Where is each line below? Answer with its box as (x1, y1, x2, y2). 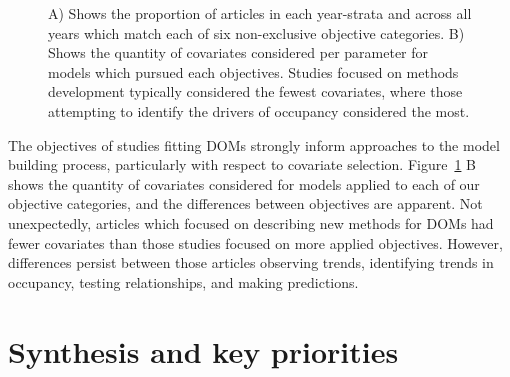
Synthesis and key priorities (8, 330, 399, 371)
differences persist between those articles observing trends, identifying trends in (8, 252, 494, 273)
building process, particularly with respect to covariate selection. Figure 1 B (8, 154, 476, 175)
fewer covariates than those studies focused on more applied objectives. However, (8, 232, 503, 253)
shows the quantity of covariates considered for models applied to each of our (8, 173, 480, 194)
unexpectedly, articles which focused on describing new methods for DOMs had (8, 212, 494, 233)
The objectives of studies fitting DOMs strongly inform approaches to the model (8, 134, 500, 155)
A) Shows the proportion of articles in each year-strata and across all (48, 3, 472, 23)
